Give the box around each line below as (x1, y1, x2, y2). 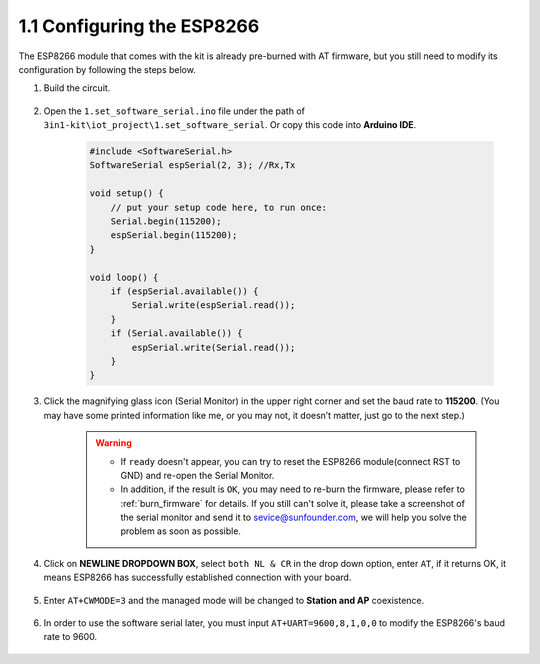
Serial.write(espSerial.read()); (131, 300, 296, 311)
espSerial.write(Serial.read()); (131, 341, 296, 353)
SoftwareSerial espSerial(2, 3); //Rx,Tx (89, 160, 296, 171)
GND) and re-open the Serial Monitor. (120, 469, 275, 481)
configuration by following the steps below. (18, 63, 197, 75)
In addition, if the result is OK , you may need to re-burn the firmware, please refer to (120, 483, 465, 495)
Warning (95, 437, 132, 449)
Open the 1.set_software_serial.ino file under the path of (43, 105, 305, 117)
